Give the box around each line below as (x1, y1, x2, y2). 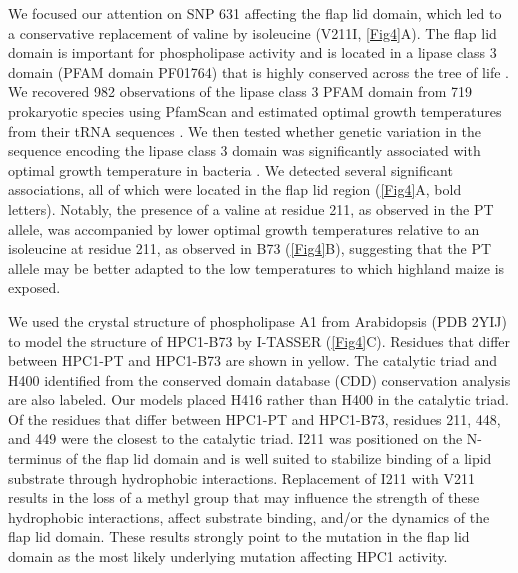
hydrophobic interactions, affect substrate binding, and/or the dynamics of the (8, 506, 490, 527)
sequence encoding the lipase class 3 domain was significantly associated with (8, 140, 481, 161)
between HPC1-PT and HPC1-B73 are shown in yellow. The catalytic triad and (8, 350, 497, 371)
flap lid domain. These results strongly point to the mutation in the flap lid (8, 526, 470, 547)
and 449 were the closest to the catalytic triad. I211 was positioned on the (8, 428, 463, 449)
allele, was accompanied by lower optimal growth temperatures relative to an (8, 218, 480, 239)
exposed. (8, 277, 61, 298)
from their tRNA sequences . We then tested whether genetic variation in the (8, 120, 482, 141)
